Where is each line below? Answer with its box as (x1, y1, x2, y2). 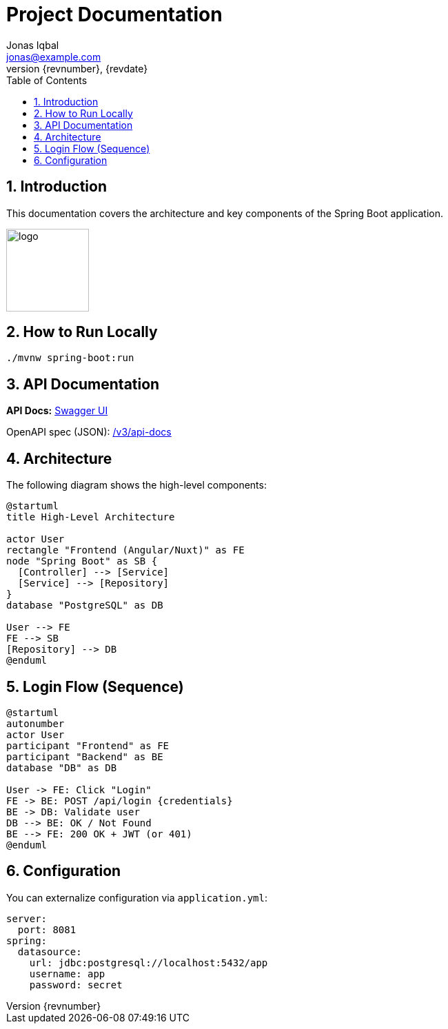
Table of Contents (6, 74, 88, 86)
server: (6, 913, 48, 924)
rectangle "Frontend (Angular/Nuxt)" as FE (6, 544, 245, 556)
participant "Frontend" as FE (6, 740, 170, 751)
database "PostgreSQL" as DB (6, 600, 163, 611)
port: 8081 (17, 924, 77, 935)
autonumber (6, 717, 65, 729)
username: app (29, 968, 105, 979)
